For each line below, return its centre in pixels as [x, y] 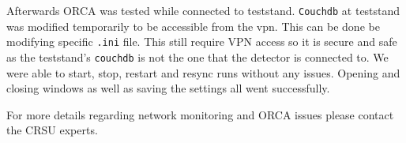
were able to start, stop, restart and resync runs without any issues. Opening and [203, 72]
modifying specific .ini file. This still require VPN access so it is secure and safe [202, 41]
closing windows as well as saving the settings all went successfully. [168, 88]
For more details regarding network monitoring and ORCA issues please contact [200, 114]
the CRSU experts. [52, 130]
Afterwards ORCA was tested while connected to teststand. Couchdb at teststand [203, 10]
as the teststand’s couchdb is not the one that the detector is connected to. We [197, 56]
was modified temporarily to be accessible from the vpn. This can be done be [193, 26]
